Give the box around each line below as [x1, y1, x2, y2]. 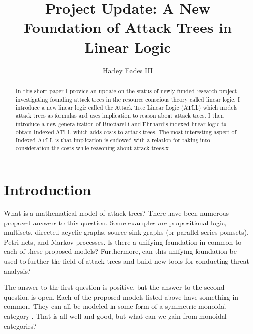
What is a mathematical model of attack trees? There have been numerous [4, 208, 229, 218]
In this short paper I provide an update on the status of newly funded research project [15, 86, 237, 95]
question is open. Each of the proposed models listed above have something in [4, 291, 239, 302]
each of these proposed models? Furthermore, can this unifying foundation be [4, 246, 237, 256]
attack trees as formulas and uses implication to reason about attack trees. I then [15, 111, 224, 119]
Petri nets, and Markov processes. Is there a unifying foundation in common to [4, 236, 242, 247]
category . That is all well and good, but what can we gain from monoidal [4, 311, 227, 321]
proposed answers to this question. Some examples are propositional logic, [4, 217, 226, 227]
